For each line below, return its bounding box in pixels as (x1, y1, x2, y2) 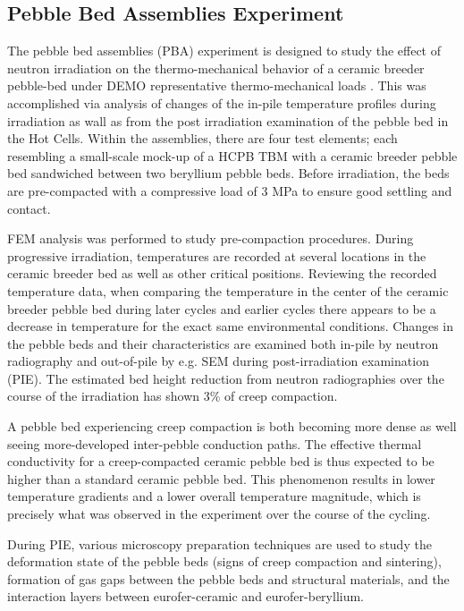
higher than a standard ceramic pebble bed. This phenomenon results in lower (7, 469, 435, 488)
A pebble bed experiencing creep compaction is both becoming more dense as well (7, 417, 457, 436)
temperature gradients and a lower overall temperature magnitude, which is (7, 487, 421, 505)
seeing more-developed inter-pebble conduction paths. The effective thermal (7, 434, 422, 453)
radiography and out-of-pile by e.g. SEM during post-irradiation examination (7, 352, 429, 370)
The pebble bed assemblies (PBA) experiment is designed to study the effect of (7, 41, 442, 60)
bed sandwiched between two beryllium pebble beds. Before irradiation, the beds (7, 164, 450, 182)
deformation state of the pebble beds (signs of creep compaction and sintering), (7, 552, 442, 571)
